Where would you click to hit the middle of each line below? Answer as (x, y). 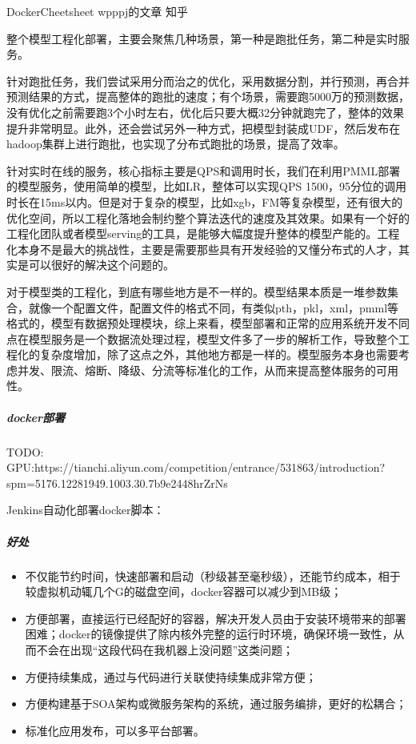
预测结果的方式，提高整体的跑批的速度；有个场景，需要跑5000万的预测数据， (208, 97)
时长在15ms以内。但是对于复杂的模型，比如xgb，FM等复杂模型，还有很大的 (205, 201)
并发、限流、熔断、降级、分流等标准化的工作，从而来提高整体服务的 (196, 370)
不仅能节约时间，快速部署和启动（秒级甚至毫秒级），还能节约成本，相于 (213, 575)
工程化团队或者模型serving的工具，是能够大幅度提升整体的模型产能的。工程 (203, 233)
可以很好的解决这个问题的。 (101, 265)
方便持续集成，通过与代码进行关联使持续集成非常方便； (171, 676)
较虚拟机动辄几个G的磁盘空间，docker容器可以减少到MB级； (184, 591)
